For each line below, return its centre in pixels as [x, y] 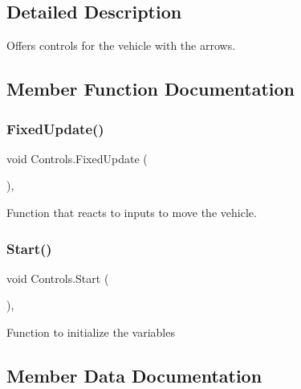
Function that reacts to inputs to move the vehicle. [132, 212]
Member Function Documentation [151, 89]
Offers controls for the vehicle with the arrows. [121, 45]
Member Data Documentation [134, 375]
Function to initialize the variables [91, 332]
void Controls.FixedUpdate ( [77, 158]
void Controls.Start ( [58, 278]
